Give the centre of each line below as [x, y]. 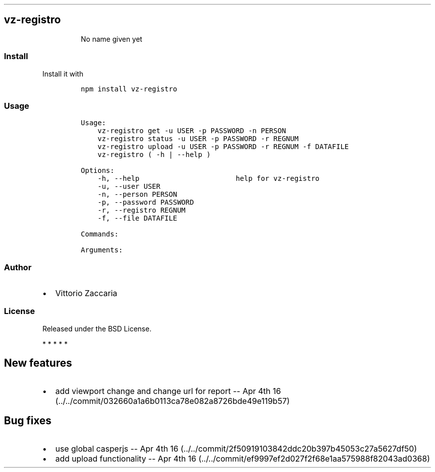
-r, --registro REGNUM [142, 210]
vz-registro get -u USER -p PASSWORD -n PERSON [192, 131]
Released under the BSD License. [97, 328]
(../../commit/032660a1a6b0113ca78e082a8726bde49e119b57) [173, 401]
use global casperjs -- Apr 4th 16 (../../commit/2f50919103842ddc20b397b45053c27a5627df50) [236, 448]
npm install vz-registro [129, 89]
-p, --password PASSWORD [146, 202]
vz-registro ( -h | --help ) [154, 155]
